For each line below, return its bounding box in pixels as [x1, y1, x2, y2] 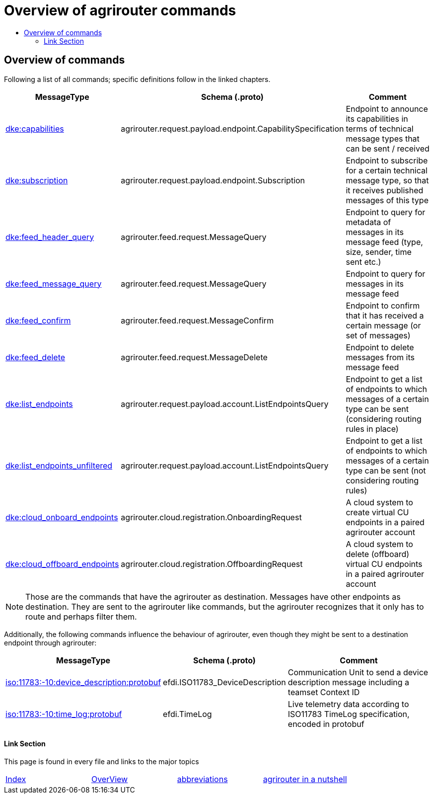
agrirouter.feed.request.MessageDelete [121, 352, 268, 362]
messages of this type [346, 195, 429, 205]
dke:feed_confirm [5, 315, 71, 325]
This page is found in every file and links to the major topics [4, 757, 199, 766]
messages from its [346, 352, 415, 362]
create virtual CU [346, 507, 409, 517]
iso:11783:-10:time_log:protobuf [5, 709, 122, 719]
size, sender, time [346, 246, 412, 257]
